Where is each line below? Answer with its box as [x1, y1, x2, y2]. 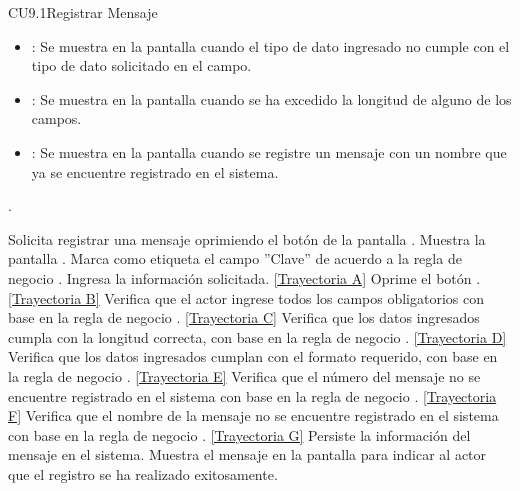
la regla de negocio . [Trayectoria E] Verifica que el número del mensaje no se [8, 365, 481, 386]
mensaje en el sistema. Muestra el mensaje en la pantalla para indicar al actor [8, 444, 487, 465]
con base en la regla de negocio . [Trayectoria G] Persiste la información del [8, 424, 471, 445]
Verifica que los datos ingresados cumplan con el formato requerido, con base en [8, 346, 498, 367]
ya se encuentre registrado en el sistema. [31, 161, 279, 182]
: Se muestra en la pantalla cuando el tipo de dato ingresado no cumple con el [31, 35, 510, 56]
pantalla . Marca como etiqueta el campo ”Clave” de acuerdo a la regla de [8, 248, 462, 269]
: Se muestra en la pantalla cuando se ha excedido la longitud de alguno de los [31, 88, 512, 109]
